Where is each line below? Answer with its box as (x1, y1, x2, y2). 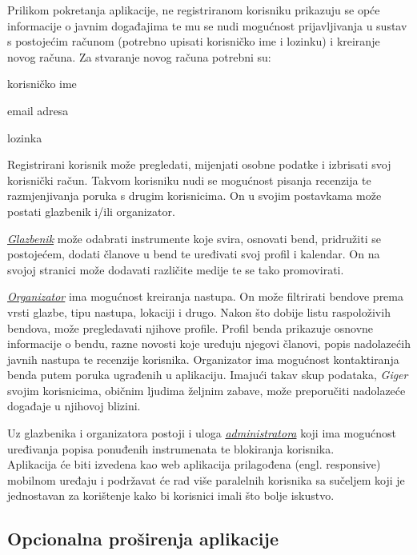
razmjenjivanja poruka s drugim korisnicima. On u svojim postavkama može (7, 187, 382, 204)
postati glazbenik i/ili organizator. (7, 202, 175, 219)
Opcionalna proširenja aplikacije (7, 526, 279, 551)
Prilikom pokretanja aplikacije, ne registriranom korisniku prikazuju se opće (7, 2, 380, 18)
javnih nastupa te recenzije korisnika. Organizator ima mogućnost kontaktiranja (7, 350, 399, 367)
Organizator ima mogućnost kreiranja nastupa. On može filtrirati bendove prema (7, 288, 403, 305)
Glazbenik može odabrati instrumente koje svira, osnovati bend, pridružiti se (7, 230, 381, 246)
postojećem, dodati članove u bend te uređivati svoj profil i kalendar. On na (7, 246, 380, 262)
